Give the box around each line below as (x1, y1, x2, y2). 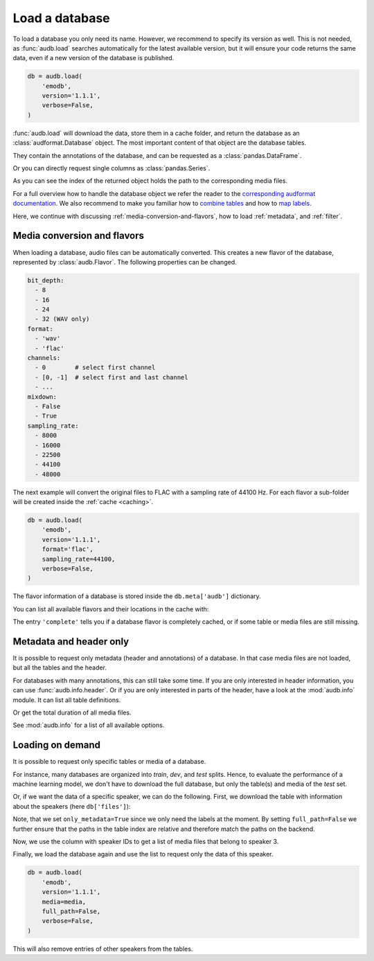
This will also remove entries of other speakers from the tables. (12, 944, 193, 953)
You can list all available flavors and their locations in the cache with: (12, 604, 209, 613)
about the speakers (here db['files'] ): (12, 802, 131, 810)
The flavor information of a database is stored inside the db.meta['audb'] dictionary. (12, 592, 261, 600)
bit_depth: (27, 276, 64, 284)
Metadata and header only (12, 636, 130, 647)
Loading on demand (12, 739, 100, 751)
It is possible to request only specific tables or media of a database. (12, 757, 206, 766)
